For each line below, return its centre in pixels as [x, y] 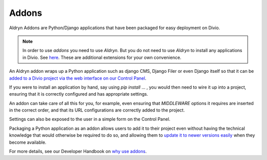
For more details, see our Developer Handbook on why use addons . [78, 152]
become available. [28, 142]
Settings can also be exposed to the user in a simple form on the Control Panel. [90, 119]
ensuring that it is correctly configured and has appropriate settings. [79, 94]
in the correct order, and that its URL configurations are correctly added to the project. [97, 110]
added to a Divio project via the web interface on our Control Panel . [78, 78]
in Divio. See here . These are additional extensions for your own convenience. [102, 57]
